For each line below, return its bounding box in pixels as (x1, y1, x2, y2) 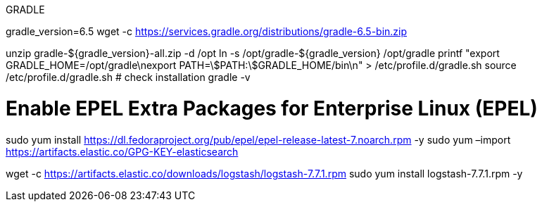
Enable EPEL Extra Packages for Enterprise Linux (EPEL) (6, 96, 538, 120)
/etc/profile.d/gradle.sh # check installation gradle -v (6, 71, 251, 83)
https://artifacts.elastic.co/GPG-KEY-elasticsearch (6, 145, 239, 158)
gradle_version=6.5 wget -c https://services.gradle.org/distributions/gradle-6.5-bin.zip (6, 25, 408, 37)
